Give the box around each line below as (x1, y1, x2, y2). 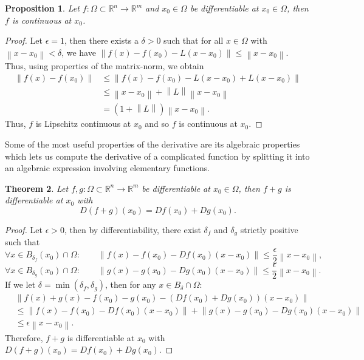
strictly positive (240, 223, 298, 236)
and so (145, 117, 170, 130)
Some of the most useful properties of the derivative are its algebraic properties (5, 137, 300, 150)
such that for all (163, 34, 224, 47)
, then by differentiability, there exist (64, 223, 201, 236)
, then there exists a (64, 34, 139, 47)
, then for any (105, 278, 156, 291)
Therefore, (5, 331, 43, 344)
